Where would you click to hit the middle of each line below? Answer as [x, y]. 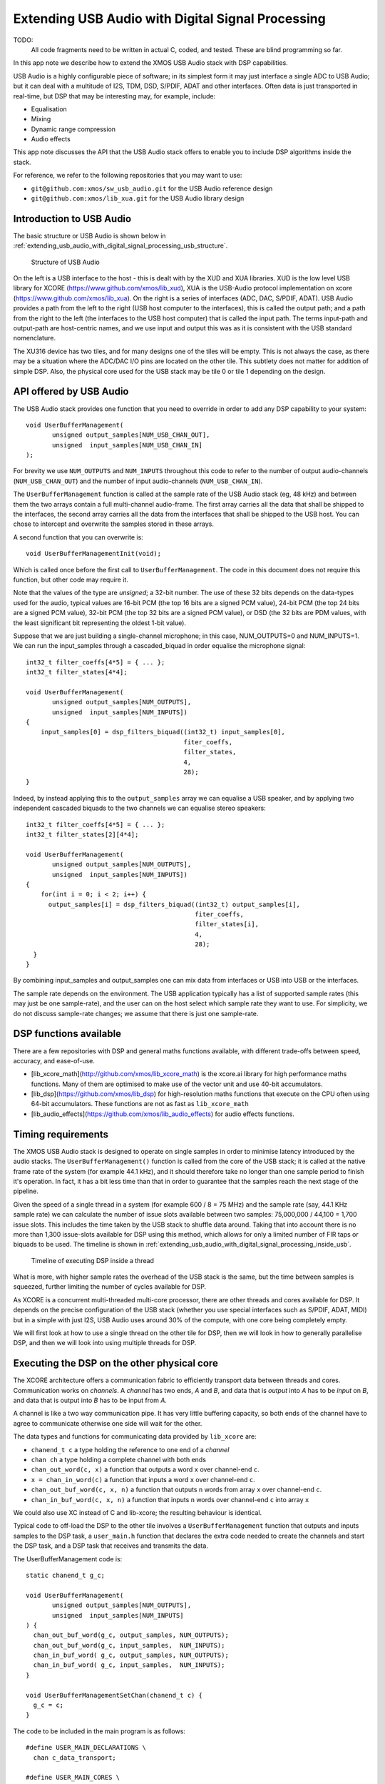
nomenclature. [35, 338]
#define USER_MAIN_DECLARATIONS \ [86, 1748]
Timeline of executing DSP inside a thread [93, 1260]
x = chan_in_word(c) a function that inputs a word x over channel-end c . [143, 1479]
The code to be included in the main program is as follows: [99, 1731]
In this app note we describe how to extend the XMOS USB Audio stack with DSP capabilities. [150, 63]
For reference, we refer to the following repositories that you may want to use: [128, 176]
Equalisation [49, 109]
